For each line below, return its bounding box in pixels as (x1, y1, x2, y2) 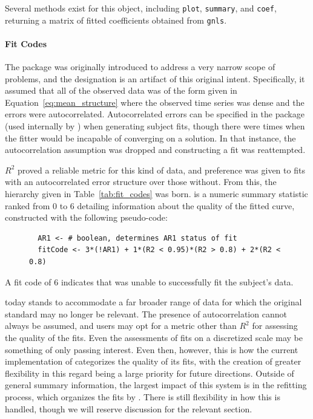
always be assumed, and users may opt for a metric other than (5, 319, 237, 332)
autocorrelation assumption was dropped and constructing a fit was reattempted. (5, 143, 306, 156)
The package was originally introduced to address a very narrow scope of (5, 60, 275, 73)
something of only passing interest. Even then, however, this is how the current (5, 343, 298, 356)
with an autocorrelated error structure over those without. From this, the (5, 175, 277, 188)
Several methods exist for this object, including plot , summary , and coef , (5, 2, 277, 14)
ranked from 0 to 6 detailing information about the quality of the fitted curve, (5, 199, 295, 212)
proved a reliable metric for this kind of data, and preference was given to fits (17, 163, 305, 176)
